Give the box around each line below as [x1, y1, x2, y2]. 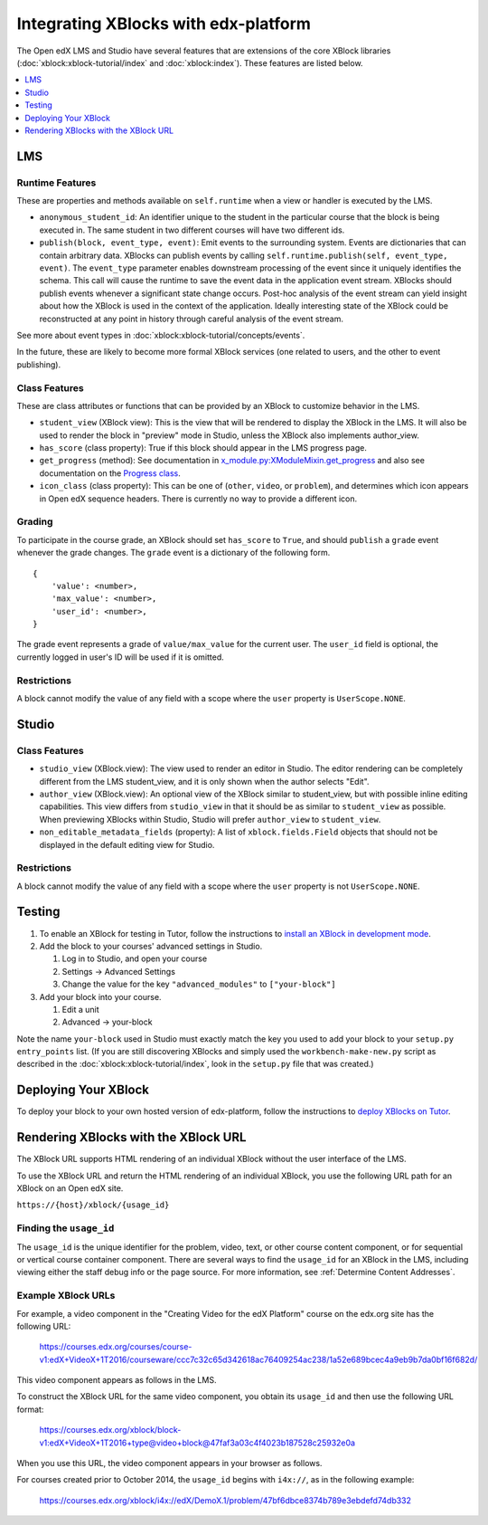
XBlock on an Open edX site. [16, 1183, 124, 1194]
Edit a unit [61, 1004, 99, 1015]
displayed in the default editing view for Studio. [39, 839, 215, 850]
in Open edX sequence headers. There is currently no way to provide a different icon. [39, 493, 357, 504]
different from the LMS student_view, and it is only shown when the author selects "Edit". [39, 776, 370, 786]
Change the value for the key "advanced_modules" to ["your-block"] [61, 978, 336, 990]
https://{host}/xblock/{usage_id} [16, 1200, 170, 1210]
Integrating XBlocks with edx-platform [16, 14, 312, 33]
